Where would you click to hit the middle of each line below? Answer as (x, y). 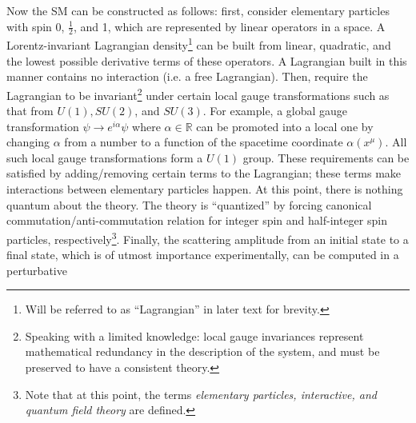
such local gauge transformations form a (105, 157)
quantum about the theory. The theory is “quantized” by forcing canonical (189, 204)
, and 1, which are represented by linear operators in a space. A (230, 26)
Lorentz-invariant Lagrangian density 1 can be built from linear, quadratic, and (199, 44)
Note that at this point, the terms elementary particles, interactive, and (201, 394)
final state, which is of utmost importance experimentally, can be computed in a (203, 255)
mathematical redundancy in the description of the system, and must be (202, 351)
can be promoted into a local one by (285, 126)
